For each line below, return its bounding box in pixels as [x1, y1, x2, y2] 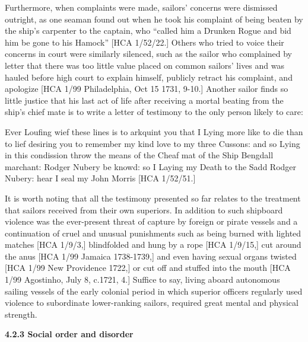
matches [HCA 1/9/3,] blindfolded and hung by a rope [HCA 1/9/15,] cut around [5, 238, 301, 251]
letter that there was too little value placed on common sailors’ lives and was [5, 59, 285, 71]
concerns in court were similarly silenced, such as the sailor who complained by [5, 47, 293, 60]
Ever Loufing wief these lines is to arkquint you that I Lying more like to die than [5, 125, 303, 138]
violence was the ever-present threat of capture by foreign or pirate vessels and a [5, 215, 298, 228]
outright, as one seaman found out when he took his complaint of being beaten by [5, 12, 303, 25]
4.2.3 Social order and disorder [5, 328, 134, 340]
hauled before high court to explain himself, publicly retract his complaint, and [5, 71, 293, 83]
